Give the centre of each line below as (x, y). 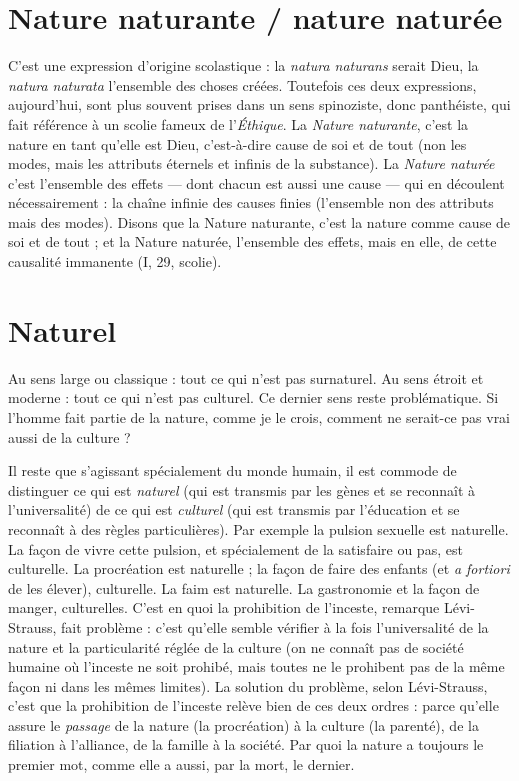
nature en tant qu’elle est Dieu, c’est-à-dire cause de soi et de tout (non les (237, 143)
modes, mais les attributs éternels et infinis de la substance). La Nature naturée (251, 163)
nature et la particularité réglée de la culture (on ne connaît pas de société (236, 646)
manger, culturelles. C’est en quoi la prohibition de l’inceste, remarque (224, 607)
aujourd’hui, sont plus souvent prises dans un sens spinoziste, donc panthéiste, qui (259, 104)
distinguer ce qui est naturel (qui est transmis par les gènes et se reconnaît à (242, 489)
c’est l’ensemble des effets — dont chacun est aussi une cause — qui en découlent (256, 182)
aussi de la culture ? (69, 436)
